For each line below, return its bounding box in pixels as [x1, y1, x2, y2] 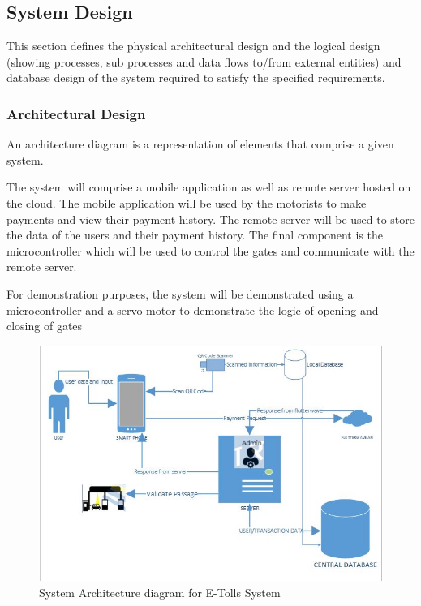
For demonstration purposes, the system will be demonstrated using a [6, 285, 354, 302]
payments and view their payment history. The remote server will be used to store [6, 210, 415, 227]
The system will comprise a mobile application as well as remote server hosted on [6, 178, 411, 196]
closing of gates [6, 317, 83, 334]
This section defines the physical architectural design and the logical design [6, 37, 380, 54]
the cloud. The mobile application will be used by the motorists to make [6, 194, 367, 211]
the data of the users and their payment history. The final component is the [6, 226, 383, 243]
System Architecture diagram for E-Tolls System [39, 583, 281, 600]
